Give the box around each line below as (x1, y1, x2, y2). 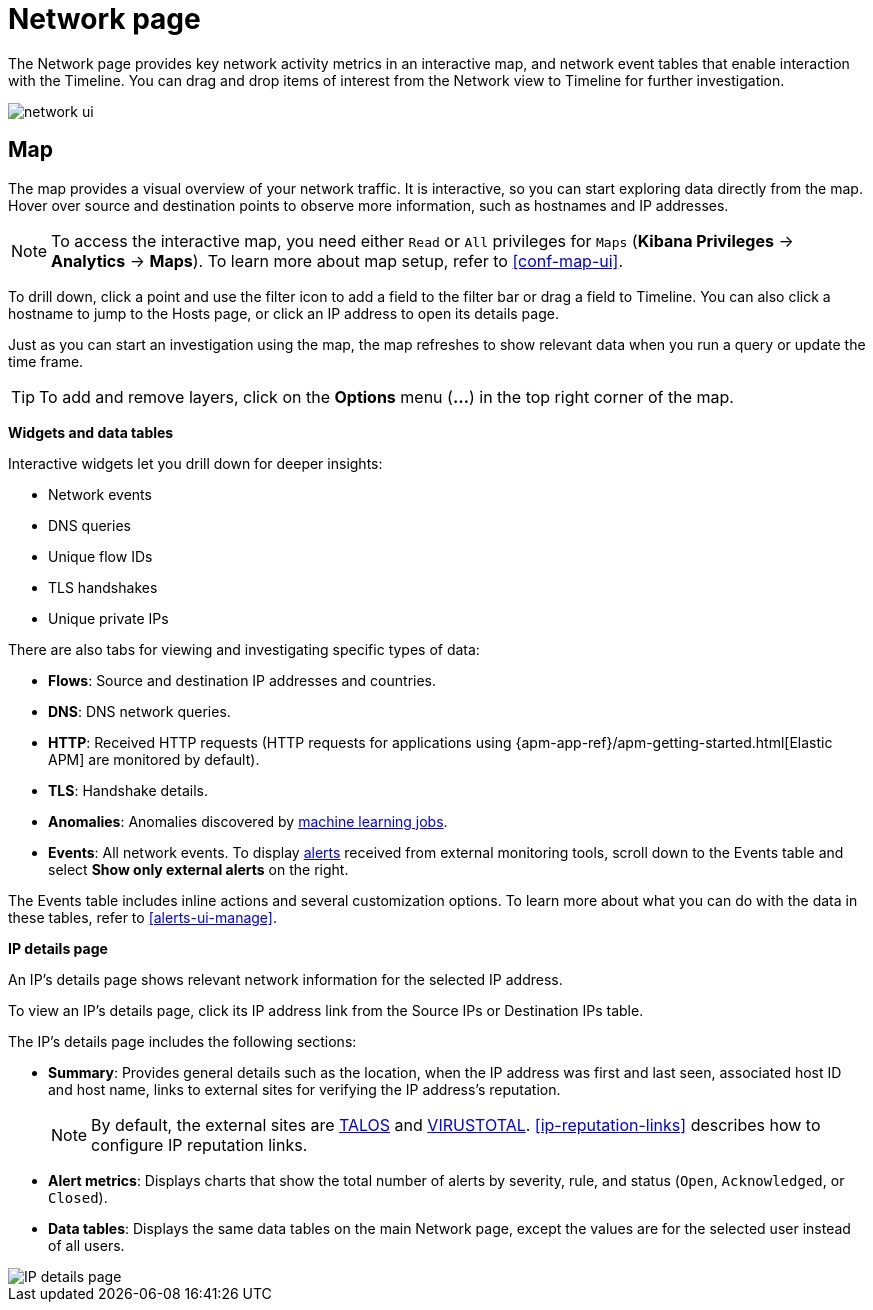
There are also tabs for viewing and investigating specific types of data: (8, 640, 480, 658)
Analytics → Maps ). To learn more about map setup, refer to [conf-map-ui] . (51, 250, 624, 271)
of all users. (48, 1236, 125, 1254)
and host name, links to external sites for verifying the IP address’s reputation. (48, 1080, 561, 1098)
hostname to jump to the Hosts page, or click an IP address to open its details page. (8, 304, 559, 322)
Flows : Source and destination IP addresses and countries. (48, 671, 437, 689)
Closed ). (48, 1188, 108, 1206)
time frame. (8, 352, 84, 370)
